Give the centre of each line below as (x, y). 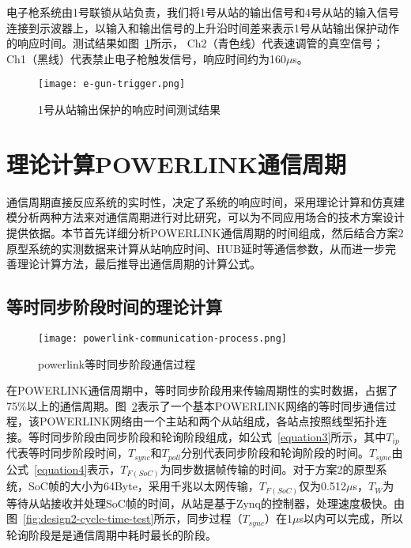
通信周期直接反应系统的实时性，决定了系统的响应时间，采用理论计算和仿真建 (205, 201)
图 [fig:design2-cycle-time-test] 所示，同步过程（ (124, 518)
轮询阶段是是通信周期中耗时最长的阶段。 (111, 534)
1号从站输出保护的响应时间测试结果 (129, 110)
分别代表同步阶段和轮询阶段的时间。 (275, 453)
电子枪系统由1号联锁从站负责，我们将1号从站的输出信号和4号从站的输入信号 (203, 12)
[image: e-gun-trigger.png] (112, 84)
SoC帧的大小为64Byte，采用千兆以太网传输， (143, 486)
